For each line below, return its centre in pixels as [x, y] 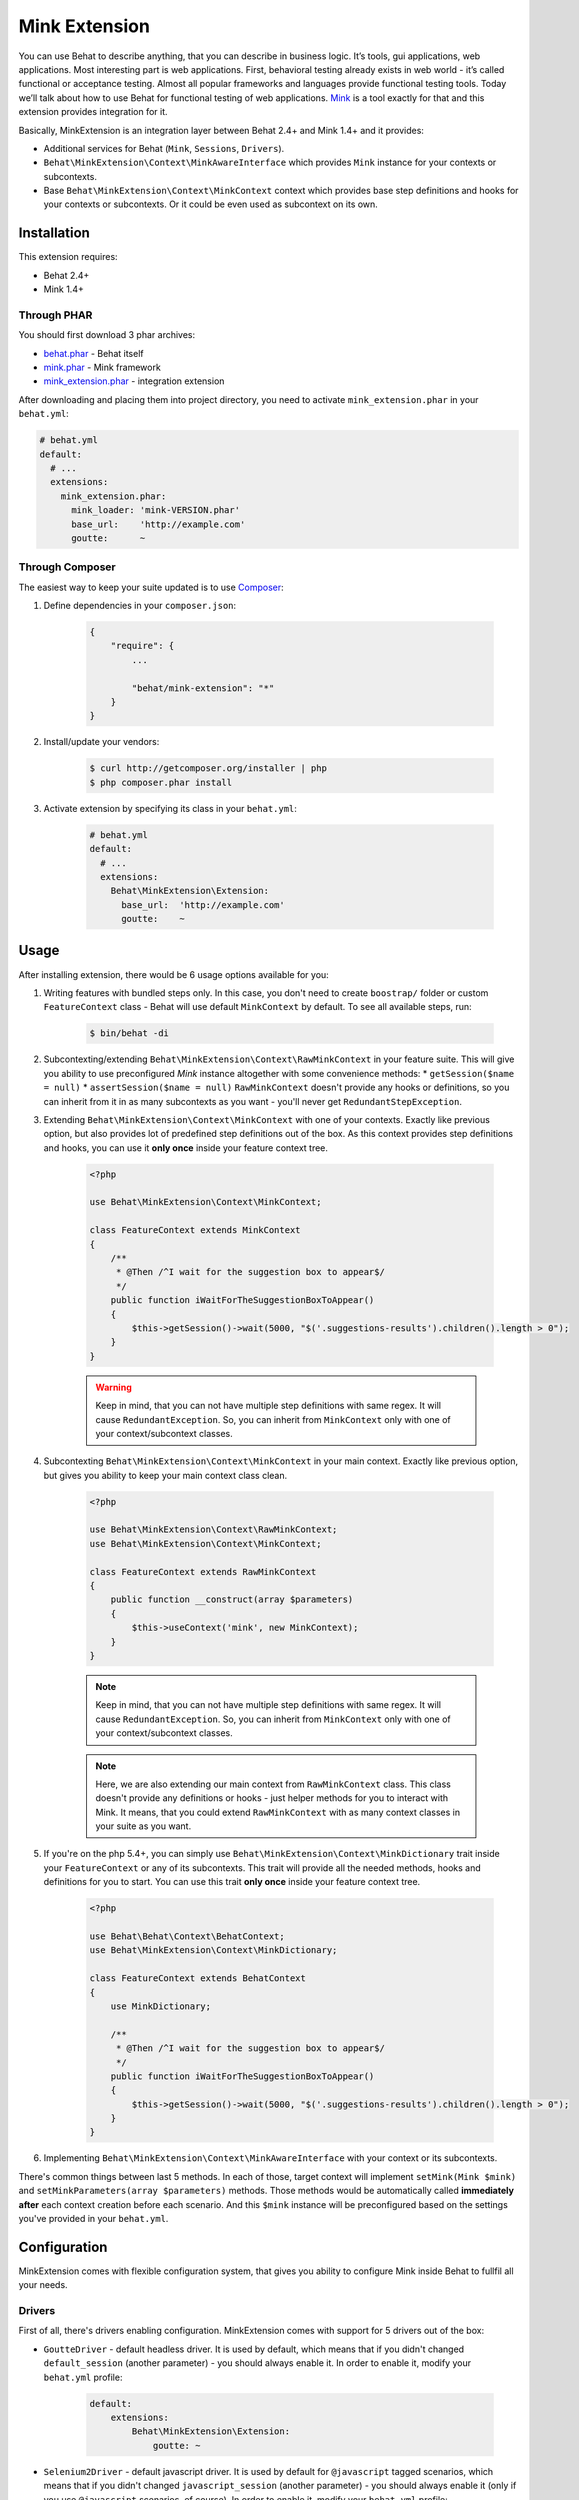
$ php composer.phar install [161, 782]
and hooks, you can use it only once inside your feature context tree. [186, 1147]
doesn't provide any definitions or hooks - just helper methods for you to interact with [272, 1798]
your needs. [43, 2285]
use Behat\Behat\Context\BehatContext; [187, 1936]
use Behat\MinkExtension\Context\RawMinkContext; [213, 1529]
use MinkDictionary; [161, 2006]
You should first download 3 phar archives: [107, 335]
